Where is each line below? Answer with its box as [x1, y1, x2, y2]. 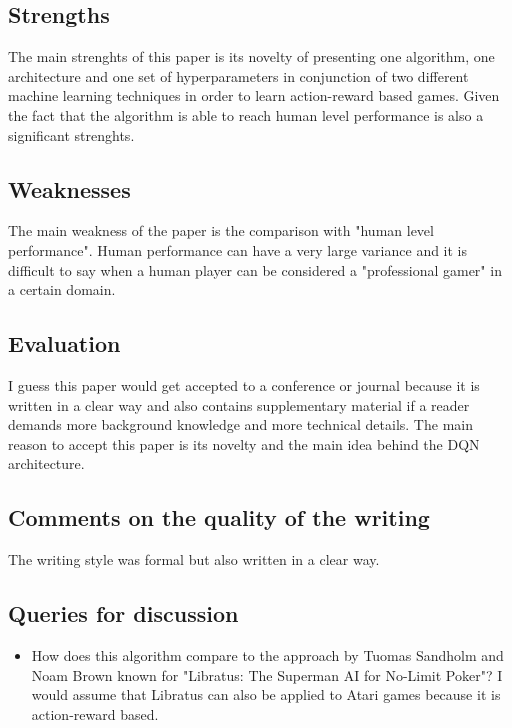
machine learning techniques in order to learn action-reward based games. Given [8, 85, 500, 106]
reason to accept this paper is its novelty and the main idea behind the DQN [8, 433, 480, 454]
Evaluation [8, 328, 121, 359]
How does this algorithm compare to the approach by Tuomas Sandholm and [31, 644, 504, 665]
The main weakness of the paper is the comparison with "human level [8, 220, 434, 241]
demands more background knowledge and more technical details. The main [8, 414, 473, 435]
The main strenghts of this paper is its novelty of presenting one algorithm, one [8, 46, 495, 67]
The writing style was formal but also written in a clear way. [8, 549, 380, 570]
